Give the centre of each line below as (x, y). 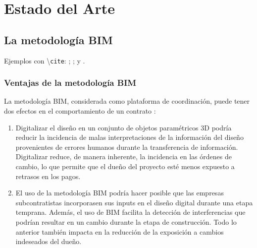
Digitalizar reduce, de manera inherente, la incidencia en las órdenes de (124, 156)
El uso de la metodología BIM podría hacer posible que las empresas (120, 193)
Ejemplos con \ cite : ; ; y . (45, 60)
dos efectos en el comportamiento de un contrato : (80, 111)
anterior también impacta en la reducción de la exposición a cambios (120, 231)
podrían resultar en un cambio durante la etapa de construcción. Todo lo (126, 221)
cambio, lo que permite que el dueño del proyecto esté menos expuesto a (125, 166)
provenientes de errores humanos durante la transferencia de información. (127, 147)
